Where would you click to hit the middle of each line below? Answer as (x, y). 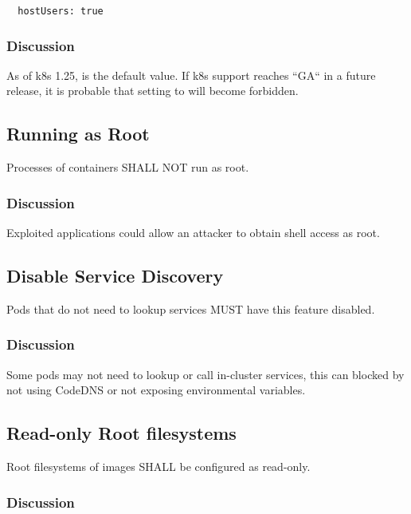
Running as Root (78, 134)
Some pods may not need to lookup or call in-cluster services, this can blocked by (205, 374)
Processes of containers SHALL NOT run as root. (128, 167)
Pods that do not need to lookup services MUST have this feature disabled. (191, 308)
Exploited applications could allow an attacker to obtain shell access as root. (193, 233)
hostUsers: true (61, 11)
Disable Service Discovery (115, 276)
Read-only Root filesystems (121, 433)
